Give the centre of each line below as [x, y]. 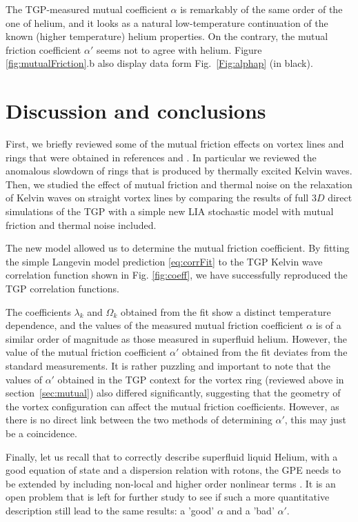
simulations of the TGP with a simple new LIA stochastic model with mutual [170, 211]
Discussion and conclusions [136, 111]
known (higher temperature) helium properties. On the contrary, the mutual [167, 36]
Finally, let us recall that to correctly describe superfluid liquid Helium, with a [172, 456]
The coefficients [38, 311]
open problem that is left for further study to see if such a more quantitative [168, 497]
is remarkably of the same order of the [261, 9]
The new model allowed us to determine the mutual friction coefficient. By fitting [178, 248]
